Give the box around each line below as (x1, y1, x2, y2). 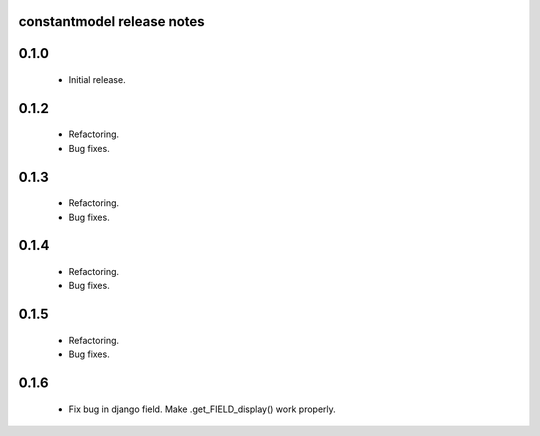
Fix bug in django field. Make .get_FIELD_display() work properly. (68, 403, 337, 415)
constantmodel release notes (18, 13, 205, 30)
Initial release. (68, 74, 126, 86)
